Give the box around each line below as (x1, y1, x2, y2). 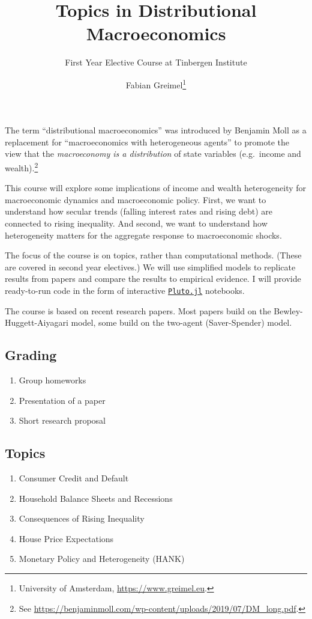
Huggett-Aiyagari (5, 316, 68, 329)
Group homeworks (19, 373, 86, 386)
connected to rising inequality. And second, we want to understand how (5, 216, 268, 229)
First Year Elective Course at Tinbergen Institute (65, 56, 247, 69)
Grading (5, 346, 57, 364)
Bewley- (274, 304, 303, 317)
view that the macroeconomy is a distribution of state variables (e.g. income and (5, 147, 301, 160)
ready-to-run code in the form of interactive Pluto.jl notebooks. (5, 284, 245, 296)
